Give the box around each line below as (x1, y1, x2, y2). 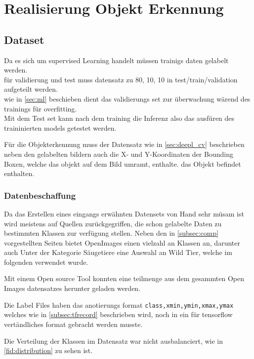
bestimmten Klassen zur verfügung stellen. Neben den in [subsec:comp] (4, 228, 219, 238)
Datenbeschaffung (4, 189, 76, 201)
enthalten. (4, 168, 35, 179)
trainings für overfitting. (4, 103, 77, 113)
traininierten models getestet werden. (4, 122, 117, 133)
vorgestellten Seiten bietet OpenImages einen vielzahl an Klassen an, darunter (4, 237, 240, 248)
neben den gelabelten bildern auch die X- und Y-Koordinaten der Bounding (4, 148, 233, 159)
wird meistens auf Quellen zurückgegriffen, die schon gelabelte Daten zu (4, 218, 222, 228)
